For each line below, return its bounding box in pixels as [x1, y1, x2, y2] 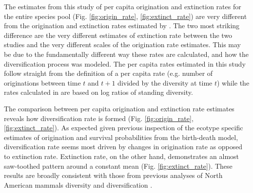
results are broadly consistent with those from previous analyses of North [4, 170, 223, 180]
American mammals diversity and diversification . [4, 179, 153, 190]
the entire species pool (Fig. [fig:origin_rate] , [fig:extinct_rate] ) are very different [4, 11, 247, 21]
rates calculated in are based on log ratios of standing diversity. [4, 87, 193, 97]
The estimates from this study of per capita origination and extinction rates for [4, 1, 241, 11]
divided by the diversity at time [117, 77, 213, 88]
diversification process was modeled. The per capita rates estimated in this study [4, 58, 246, 69]
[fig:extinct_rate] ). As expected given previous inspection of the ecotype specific [4, 123, 243, 133]
